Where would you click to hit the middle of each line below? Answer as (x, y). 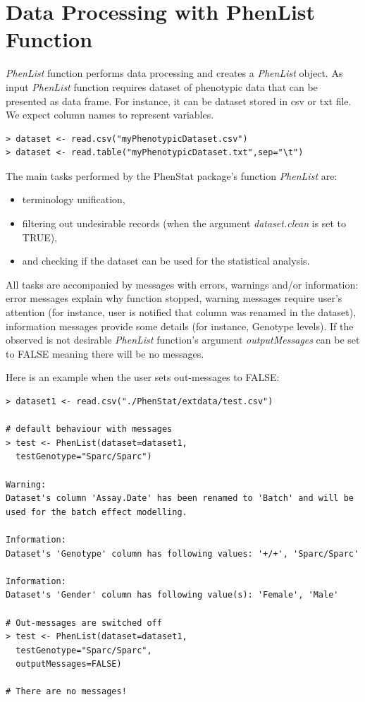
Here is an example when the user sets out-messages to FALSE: (143, 377)
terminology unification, (74, 199)
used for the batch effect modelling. (97, 512)
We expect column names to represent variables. (110, 115)
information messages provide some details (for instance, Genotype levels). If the (180, 326)
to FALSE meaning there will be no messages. (105, 353)
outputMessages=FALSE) (69, 664)
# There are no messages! (66, 692)
